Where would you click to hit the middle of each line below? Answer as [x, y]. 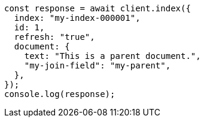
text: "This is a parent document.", [112, 56]
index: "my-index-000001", [77, 18]
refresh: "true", [54, 37]
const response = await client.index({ [98, 8]
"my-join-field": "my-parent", [98, 65]
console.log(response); [60, 94]
